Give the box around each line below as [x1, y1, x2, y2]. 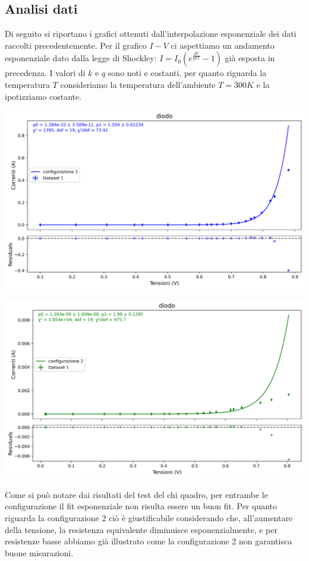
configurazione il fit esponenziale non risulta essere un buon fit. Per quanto [5, 500, 278, 512]
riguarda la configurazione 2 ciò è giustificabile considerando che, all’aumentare [5, 512, 293, 524]
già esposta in [225, 52, 275, 64]
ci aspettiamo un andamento [171, 39, 275, 51]
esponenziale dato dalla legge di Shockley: [5, 52, 157, 64]
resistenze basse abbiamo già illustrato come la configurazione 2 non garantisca [5, 535, 292, 547]
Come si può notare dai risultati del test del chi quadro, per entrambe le [5, 488, 268, 500]
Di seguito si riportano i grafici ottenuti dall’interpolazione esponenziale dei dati [5, 27, 297, 40]
